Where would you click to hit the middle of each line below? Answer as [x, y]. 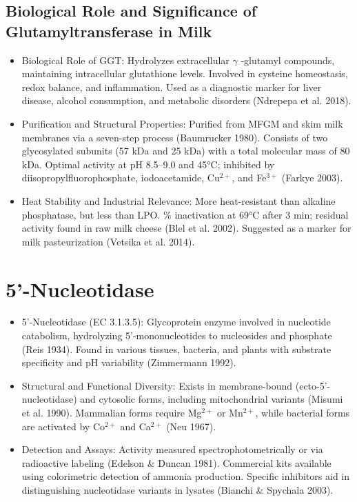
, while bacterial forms [303, 412]
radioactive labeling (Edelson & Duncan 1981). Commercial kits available [176, 462]
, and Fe [249, 178]
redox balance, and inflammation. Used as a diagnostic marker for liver [172, 87]
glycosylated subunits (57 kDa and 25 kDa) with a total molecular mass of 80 [186, 151]
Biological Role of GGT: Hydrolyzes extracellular [125, 60]
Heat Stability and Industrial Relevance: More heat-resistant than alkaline [178, 200]
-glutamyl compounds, [288, 60]
